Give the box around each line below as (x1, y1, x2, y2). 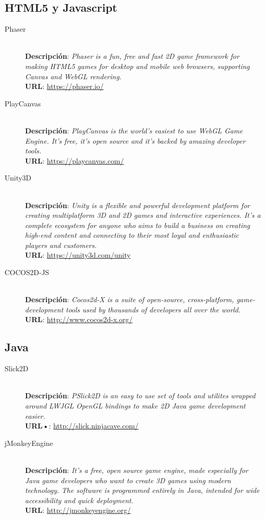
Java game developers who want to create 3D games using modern (25, 475, 231, 485)
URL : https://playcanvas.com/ (25, 155, 124, 166)
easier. (25, 410, 45, 421)
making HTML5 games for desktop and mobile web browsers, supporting (25, 60, 250, 71)
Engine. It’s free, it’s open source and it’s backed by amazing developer (25, 135, 246, 146)
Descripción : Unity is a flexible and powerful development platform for (25, 199, 250, 210)
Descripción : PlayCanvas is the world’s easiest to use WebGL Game (25, 125, 243, 136)
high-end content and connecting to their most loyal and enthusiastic (25, 230, 239, 240)
